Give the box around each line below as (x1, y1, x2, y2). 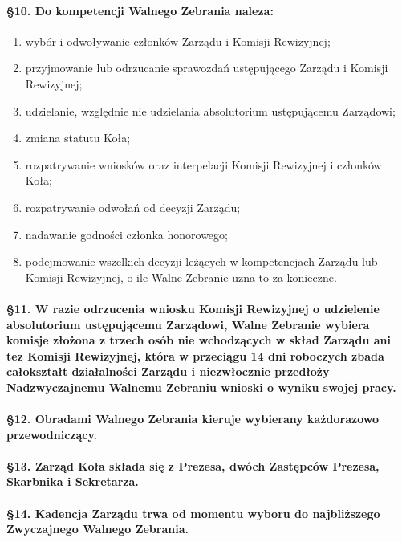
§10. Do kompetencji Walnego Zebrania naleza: (6, 2, 274, 18)
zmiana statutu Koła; (25, 129, 131, 146)
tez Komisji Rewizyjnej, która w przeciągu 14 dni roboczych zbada (6, 347, 384, 364)
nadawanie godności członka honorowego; (25, 226, 228, 242)
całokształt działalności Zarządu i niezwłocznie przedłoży (6, 363, 330, 380)
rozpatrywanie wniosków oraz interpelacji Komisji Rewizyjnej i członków (25, 156, 382, 173)
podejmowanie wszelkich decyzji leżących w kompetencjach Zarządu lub (25, 253, 378, 270)
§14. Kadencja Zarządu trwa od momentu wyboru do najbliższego (6, 504, 380, 521)
